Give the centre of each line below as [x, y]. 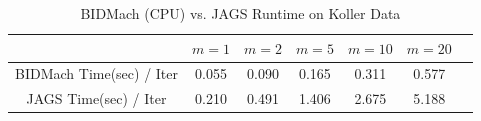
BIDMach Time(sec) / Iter [97, 73]
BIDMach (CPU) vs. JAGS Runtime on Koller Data [240, 13]
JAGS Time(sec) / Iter [96, 98]
